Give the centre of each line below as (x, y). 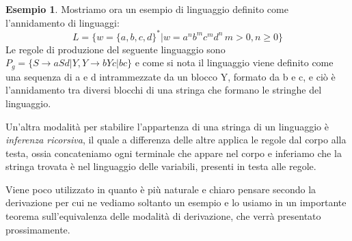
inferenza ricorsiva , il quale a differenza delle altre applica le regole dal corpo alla (176, 140)
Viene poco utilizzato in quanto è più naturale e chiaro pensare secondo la (161, 189)
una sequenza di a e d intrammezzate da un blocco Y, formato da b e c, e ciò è (171, 76)
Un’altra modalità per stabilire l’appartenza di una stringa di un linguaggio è (167, 126)
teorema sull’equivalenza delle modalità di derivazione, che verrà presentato (163, 216)
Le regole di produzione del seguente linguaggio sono (116, 49)
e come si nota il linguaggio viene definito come (234, 62)
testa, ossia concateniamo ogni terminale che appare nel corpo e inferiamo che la (174, 153)
